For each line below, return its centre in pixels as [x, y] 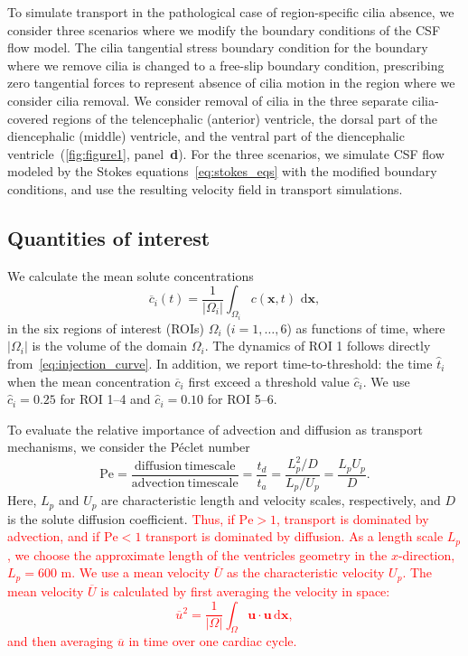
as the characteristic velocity [306, 572]
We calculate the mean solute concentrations [131, 275]
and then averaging [61, 641]
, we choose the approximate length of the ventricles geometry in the [197, 554]
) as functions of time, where [366, 328]
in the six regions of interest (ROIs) [106, 328]
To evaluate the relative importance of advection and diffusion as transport [215, 429]
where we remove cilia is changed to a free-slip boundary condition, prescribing [226, 65]
